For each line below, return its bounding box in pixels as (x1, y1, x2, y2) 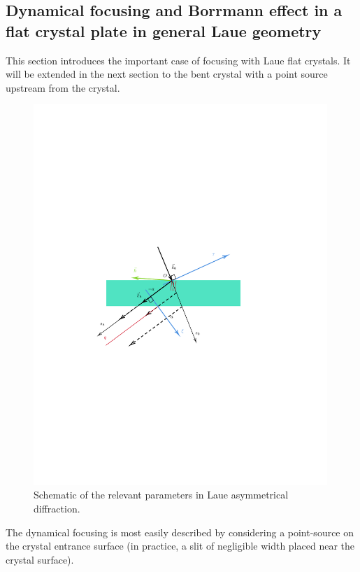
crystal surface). (6, 552, 74, 566)
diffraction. (34, 501, 80, 515)
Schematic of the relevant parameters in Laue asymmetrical (34, 487, 289, 502)
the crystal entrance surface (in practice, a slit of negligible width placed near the (6, 538, 354, 553)
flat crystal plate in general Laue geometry (6, 20, 322, 41)
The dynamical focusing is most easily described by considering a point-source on (6, 524, 354, 539)
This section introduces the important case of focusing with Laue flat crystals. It (6, 53, 351, 67)
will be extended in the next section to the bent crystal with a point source (6, 67, 328, 81)
